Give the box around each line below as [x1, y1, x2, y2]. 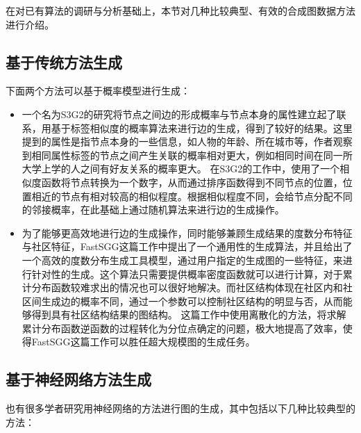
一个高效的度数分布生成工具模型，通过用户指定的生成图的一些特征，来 [22, 252, 343, 267]
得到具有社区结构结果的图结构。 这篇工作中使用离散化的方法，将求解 [31, 307, 346, 322]
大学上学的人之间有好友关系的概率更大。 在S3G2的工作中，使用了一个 [22, 161, 340, 176]
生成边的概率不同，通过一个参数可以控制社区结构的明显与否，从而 [41, 293, 343, 308]
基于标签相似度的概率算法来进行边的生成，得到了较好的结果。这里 [51, 120, 353, 135]
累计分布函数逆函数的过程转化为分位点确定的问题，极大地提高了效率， [22, 320, 343, 335]
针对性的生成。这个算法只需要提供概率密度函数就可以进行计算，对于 [31, 266, 343, 281]
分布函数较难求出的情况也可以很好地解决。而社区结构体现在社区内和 [31, 280, 343, 295]
